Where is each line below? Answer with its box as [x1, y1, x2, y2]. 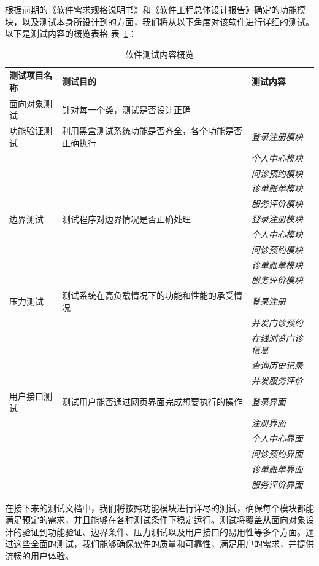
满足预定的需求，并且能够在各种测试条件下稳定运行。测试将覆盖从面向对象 [5, 513, 306, 526]
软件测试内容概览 [125, 47, 194, 60]
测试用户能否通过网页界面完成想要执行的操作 [62, 395, 242, 408]
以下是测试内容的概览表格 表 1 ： [5, 27, 137, 40]
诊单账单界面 [251, 462, 303, 475]
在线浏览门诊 [251, 331, 303, 344]
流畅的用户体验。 [5, 549, 74, 562]
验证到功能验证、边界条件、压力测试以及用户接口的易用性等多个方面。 [21, 525, 306, 538]
